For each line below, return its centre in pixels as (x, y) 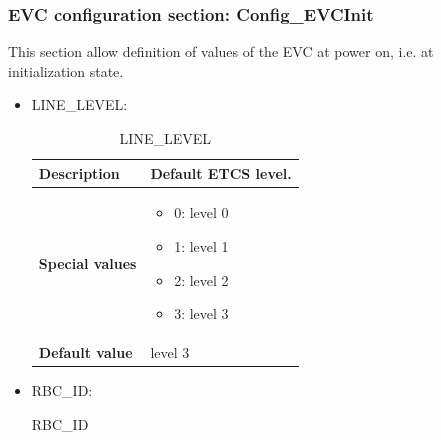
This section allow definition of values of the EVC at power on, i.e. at (221, 51)
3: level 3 (201, 313)
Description (79, 172)
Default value (85, 352)
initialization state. (66, 70)
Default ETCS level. (221, 172)
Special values (87, 262)
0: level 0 (201, 212)
